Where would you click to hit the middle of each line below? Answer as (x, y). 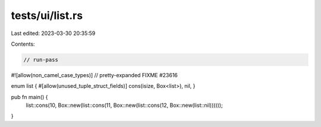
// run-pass (41, 60)
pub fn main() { (29, 97)
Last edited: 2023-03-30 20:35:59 (53, 33)
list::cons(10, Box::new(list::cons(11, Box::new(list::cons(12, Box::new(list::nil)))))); (124, 105)
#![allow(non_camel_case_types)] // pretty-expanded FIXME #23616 (95, 75)
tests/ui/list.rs (47, 15)
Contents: (23, 44)
